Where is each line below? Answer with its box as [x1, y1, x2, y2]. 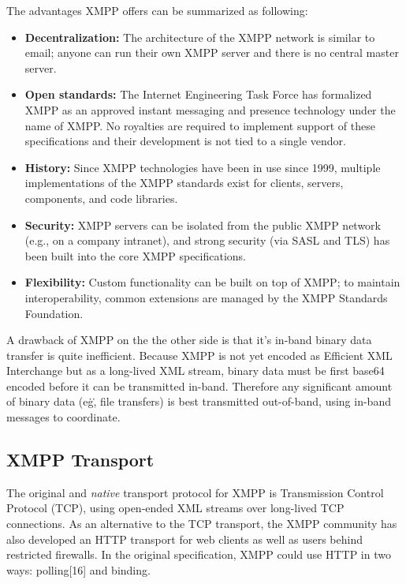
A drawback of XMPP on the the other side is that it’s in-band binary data [6, 331, 372, 348]
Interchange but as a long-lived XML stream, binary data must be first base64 [6, 362, 385, 379]
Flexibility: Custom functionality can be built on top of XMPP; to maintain [24, 274, 400, 290]
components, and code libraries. [24, 189, 178, 206]
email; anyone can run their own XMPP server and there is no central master [24, 44, 399, 61]
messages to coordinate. [6, 409, 121, 425]
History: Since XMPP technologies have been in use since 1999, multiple [24, 159, 381, 175]
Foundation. [24, 305, 84, 321]
